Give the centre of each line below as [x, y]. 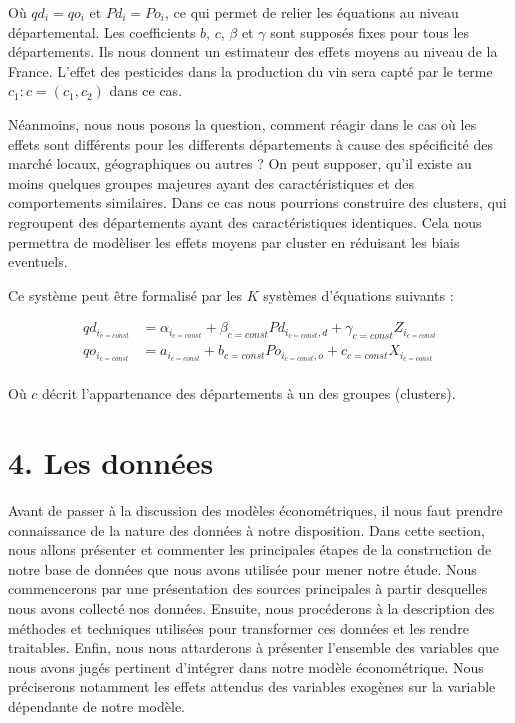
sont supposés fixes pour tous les [370, 31]
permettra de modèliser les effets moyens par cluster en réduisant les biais [234, 241]
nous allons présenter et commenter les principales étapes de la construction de [250, 549]
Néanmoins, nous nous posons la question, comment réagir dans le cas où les [242, 123]
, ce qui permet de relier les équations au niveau [312, 12]
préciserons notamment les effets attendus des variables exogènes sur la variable [252, 686]
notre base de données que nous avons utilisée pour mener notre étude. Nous [242, 568]
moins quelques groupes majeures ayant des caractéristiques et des [211, 182]
